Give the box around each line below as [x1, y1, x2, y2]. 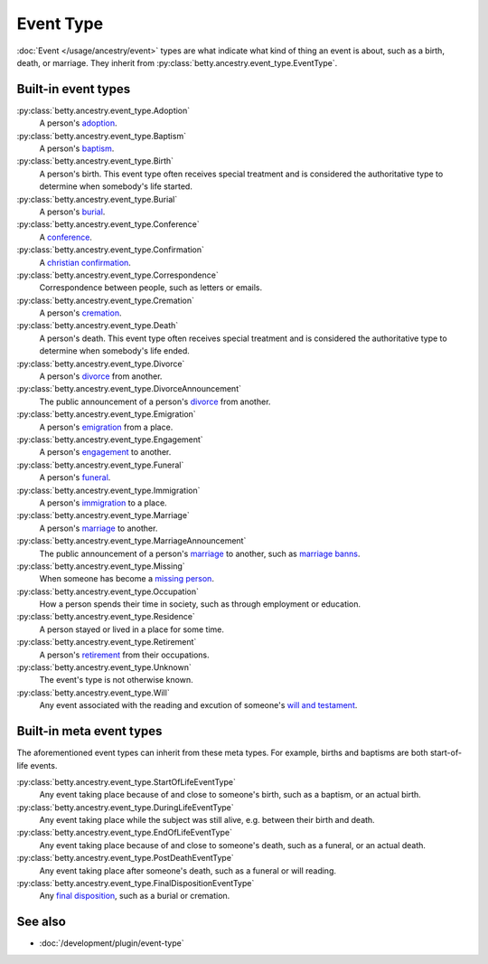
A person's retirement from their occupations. [39, 649, 210, 660]
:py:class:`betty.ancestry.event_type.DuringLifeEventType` [16, 801, 234, 813]
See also [16, 914, 67, 930]
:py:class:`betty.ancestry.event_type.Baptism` [16, 130, 187, 141]
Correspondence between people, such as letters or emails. [39, 282, 263, 293]
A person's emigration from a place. [39, 421, 174, 432]
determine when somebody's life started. [39, 181, 193, 192]
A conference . [39, 232, 92, 242]
